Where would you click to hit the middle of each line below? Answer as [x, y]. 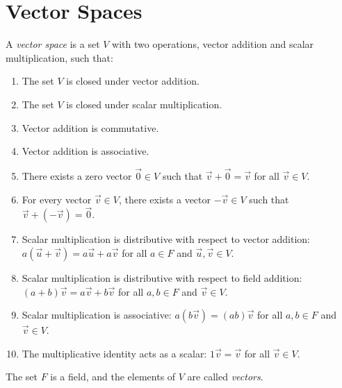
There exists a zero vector [77, 175]
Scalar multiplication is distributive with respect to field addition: [162, 277]
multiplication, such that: [59, 57]
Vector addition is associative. [85, 151]
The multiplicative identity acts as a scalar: [114, 353]
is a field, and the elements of [113, 377]
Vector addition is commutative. [90, 127]
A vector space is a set [53, 44]
